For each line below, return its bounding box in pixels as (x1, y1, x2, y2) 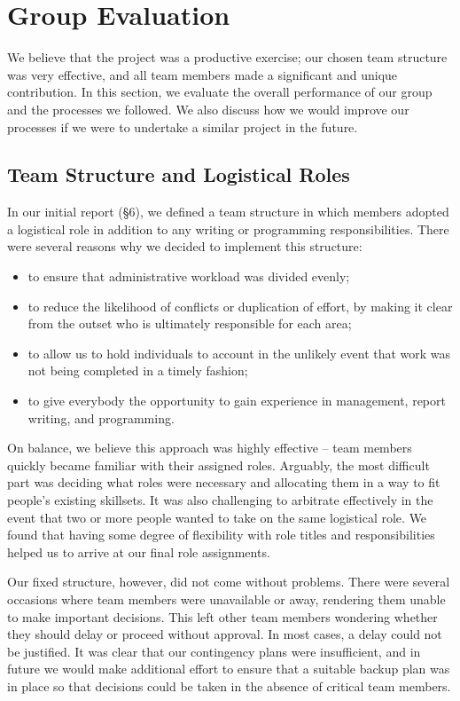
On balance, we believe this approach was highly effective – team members (7, 438, 412, 457)
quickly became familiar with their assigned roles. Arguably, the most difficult (7, 455, 430, 474)
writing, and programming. (27, 408, 175, 427)
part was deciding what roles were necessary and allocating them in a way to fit (7, 473, 441, 492)
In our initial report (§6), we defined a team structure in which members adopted (7, 202, 449, 221)
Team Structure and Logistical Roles (7, 161, 350, 188)
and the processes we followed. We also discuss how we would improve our (7, 99, 409, 118)
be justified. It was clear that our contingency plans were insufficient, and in (7, 642, 421, 660)
